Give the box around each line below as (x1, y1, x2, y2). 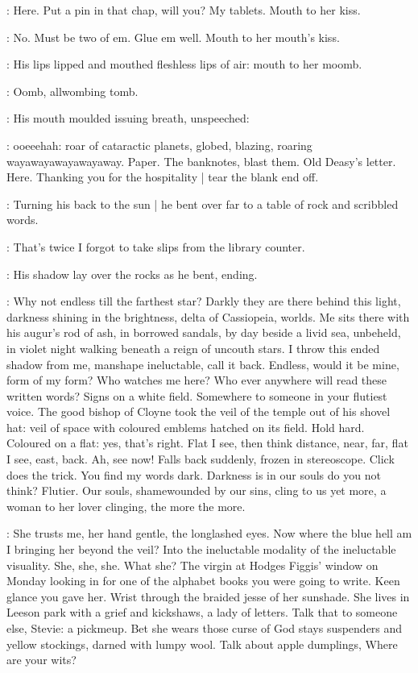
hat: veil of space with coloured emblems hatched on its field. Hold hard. (6, 418, 365, 435)
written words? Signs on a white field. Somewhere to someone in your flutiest (6, 387, 387, 404)
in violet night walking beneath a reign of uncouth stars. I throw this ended (6, 339, 380, 356)
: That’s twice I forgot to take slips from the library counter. (6, 238, 305, 255)
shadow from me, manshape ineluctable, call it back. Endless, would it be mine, (6, 355, 399, 372)
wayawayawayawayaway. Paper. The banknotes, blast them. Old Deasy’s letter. (6, 152, 396, 169)
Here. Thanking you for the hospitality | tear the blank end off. (6, 168, 319, 185)
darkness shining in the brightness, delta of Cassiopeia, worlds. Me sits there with (6, 308, 410, 325)
